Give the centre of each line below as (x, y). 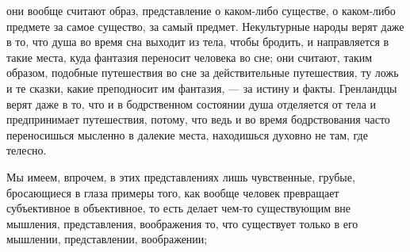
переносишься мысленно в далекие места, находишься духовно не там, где (187, 134)
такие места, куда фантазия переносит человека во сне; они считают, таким (190, 57)
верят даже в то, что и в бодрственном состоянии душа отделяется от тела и (192, 103)
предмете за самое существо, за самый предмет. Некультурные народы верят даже (205, 26)
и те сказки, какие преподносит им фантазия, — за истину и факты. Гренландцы (202, 88)
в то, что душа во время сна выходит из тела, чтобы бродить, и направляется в (198, 42)
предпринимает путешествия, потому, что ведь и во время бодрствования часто (198, 119)
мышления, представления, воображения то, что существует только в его (182, 223)
